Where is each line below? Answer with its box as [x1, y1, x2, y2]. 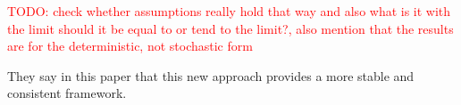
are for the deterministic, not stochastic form [7, 36, 253, 55]
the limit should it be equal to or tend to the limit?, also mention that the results [7, 19, 454, 37]
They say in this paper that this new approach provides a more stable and [7, 66, 415, 85]
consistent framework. [7, 84, 127, 102]
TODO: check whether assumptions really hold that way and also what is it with [7, 2, 451, 20]
